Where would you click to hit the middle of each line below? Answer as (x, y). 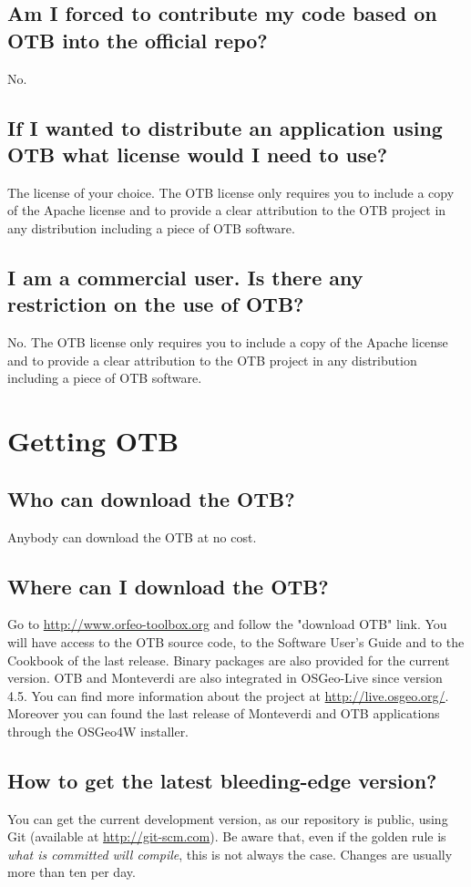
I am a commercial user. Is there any (185, 277)
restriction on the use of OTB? (156, 304)
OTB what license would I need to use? (198, 154)
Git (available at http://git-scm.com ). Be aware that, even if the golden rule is (227, 836)
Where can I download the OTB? (168, 586)
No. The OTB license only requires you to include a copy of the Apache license (228, 342)
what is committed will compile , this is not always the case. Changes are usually (230, 854)
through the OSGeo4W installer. (98, 731)
